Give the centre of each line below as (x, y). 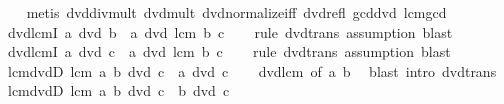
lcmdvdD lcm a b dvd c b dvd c (118, 90)
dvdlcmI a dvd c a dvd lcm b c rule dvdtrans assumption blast (229, 51)
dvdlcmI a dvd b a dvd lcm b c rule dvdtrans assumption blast (230, 31)
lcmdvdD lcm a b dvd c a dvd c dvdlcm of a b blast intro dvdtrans (252, 70)
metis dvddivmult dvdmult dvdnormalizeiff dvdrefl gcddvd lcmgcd (236, 12)
